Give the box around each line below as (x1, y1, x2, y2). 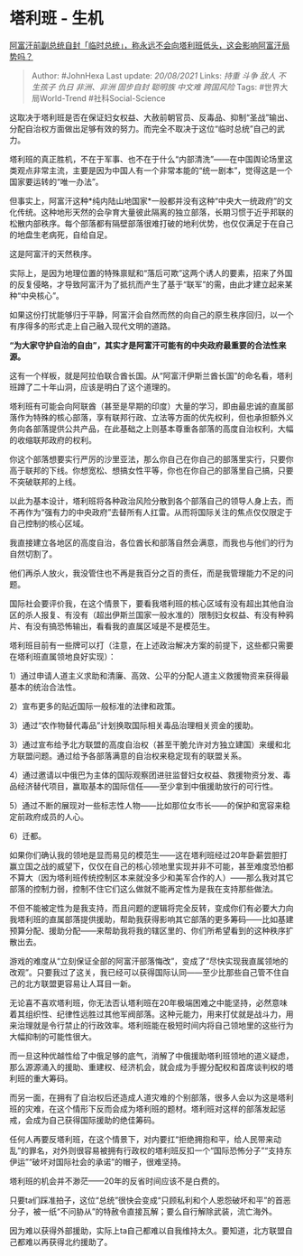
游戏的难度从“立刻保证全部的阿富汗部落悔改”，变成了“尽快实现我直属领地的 (9, 956, 289, 966)
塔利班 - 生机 (9, 8, 104, 29)
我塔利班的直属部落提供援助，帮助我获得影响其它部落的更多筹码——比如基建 (9, 913, 294, 925)
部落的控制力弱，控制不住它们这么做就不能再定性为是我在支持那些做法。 (9, 883, 278, 894)
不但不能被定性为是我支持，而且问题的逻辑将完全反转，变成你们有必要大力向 (9, 902, 294, 913)
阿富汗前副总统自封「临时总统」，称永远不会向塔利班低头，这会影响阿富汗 (9, 40, 282, 51)
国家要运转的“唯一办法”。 (9, 176, 104, 187)
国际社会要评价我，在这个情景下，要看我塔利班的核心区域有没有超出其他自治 (9, 597, 294, 609)
